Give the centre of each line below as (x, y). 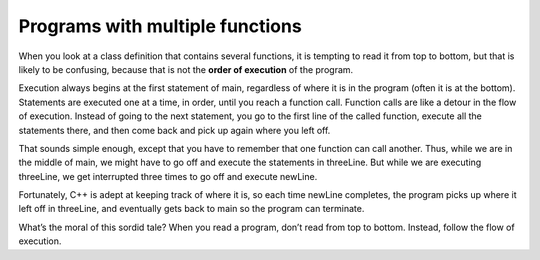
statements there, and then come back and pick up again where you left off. (174, 130)
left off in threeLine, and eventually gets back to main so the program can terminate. (191, 209)
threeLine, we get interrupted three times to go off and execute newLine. (168, 176)
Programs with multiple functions (160, 26)
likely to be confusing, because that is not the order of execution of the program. (186, 69)
